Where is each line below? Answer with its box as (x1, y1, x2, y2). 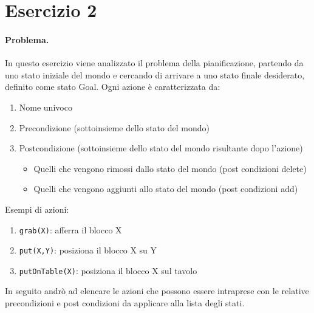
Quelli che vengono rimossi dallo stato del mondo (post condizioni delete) (33, 162, 307, 174)
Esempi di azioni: (5, 202, 69, 215)
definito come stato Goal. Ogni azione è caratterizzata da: (5, 80, 220, 93)
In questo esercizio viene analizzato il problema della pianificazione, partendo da (5, 57, 304, 69)
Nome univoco (19, 100, 72, 113)
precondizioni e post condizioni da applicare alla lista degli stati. (5, 297, 245, 309)
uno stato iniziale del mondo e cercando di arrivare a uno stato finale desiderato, (5, 68, 305, 81)
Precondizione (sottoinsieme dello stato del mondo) (19, 121, 210, 134)
